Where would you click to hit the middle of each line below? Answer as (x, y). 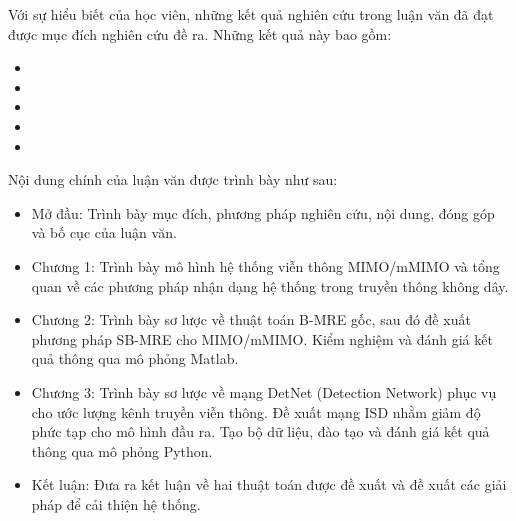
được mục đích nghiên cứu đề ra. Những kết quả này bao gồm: (200, 33)
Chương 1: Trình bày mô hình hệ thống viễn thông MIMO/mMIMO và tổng (265, 265)
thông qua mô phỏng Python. (122, 450)
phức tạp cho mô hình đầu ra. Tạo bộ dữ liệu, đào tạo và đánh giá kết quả (260, 431)
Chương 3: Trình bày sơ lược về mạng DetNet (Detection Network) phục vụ (264, 391)
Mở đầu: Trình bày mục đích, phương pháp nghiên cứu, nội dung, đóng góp (263, 212)
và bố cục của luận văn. (104, 232)
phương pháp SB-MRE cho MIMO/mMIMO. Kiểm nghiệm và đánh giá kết (262, 338)
